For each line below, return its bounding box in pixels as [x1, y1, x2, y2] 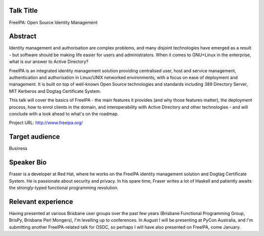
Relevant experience [9, 197, 73, 206]
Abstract [9, 32, 37, 41]
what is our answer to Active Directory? [9, 59, 88, 64]
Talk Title [9, 6, 38, 15]
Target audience [9, 132, 60, 141]
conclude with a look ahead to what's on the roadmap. [9, 110, 119, 117]
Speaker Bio [9, 158, 47, 167]
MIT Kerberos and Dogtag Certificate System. [9, 88, 101, 94]
